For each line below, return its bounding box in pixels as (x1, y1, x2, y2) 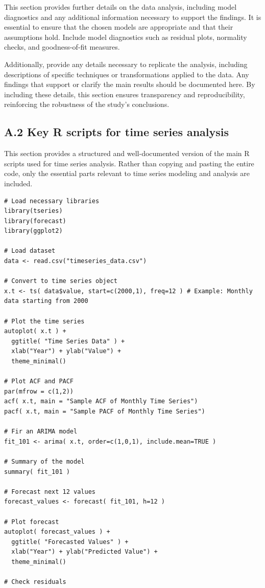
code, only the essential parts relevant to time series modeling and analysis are (4, 168, 250, 179)
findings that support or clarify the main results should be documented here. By (4, 79, 255, 90)
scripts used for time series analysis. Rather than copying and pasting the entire (4, 158, 254, 168)
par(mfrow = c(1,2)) (4, 387, 74, 395)
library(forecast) (4, 217, 66, 225)
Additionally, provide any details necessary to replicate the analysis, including (4, 58, 248, 69)
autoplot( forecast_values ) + (4, 528, 110, 536)
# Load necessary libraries (4, 197, 100, 205)
